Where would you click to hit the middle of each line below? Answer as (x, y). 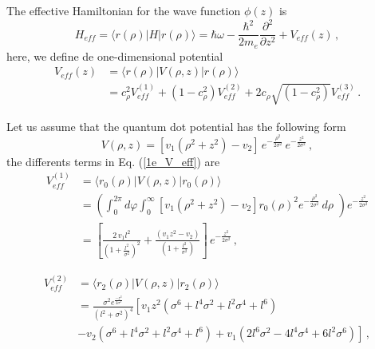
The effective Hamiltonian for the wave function (124, 10)
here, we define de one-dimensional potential (115, 56)
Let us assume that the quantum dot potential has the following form (176, 126)
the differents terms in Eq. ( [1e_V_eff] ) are (113, 161)
